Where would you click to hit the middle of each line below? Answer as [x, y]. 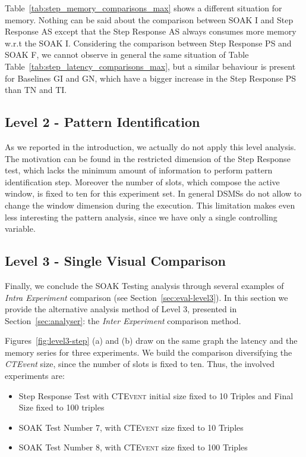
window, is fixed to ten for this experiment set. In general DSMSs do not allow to [153, 193]
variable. [20, 228]
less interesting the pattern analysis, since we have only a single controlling [141, 217]
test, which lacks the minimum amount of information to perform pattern [139, 170]
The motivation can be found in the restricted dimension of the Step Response [148, 158]
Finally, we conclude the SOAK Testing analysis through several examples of [144, 285]
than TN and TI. [36, 90]
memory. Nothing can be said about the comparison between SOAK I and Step [149, 19]
